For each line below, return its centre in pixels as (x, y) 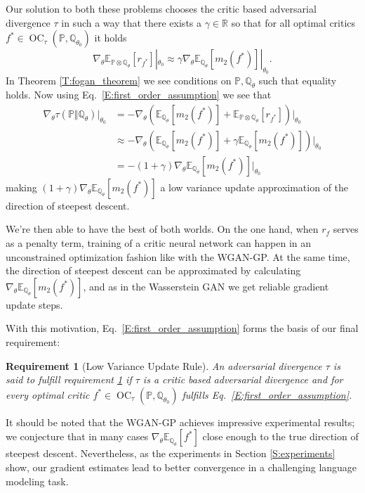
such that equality (298, 81)
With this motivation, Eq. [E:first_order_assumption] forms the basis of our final (182, 328)
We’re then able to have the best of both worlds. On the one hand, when (162, 229)
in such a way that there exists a (132, 22)
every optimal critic (48, 394)
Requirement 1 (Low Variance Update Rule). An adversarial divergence (164, 365)
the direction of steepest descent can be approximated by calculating (153, 270)
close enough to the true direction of (280, 436)
